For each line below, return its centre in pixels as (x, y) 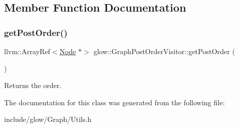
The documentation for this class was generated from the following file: (114, 102)
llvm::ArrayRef (27, 51)
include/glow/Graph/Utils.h (48, 119)
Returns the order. (33, 85)
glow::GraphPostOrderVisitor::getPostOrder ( (164, 51)
